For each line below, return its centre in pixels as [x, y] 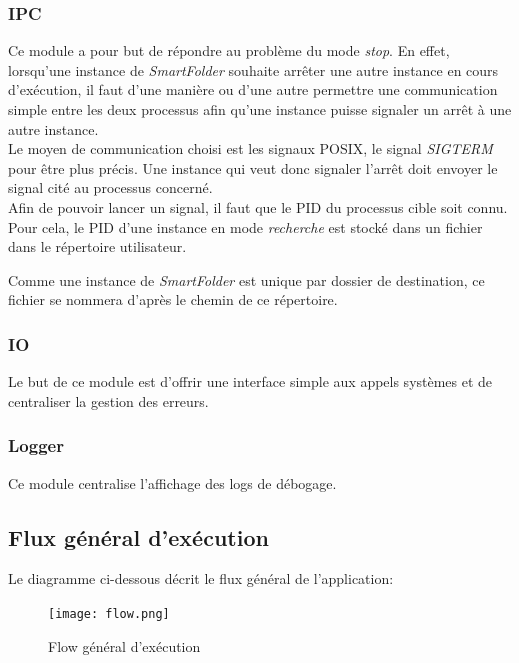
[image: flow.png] [109, 613]
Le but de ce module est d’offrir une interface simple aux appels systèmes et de [250, 381]
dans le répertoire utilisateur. [97, 246]
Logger [36, 445]
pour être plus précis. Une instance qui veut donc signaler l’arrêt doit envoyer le [253, 167]
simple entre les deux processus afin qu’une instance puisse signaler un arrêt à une [260, 109]
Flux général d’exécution [138, 536]
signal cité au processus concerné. [110, 187]
